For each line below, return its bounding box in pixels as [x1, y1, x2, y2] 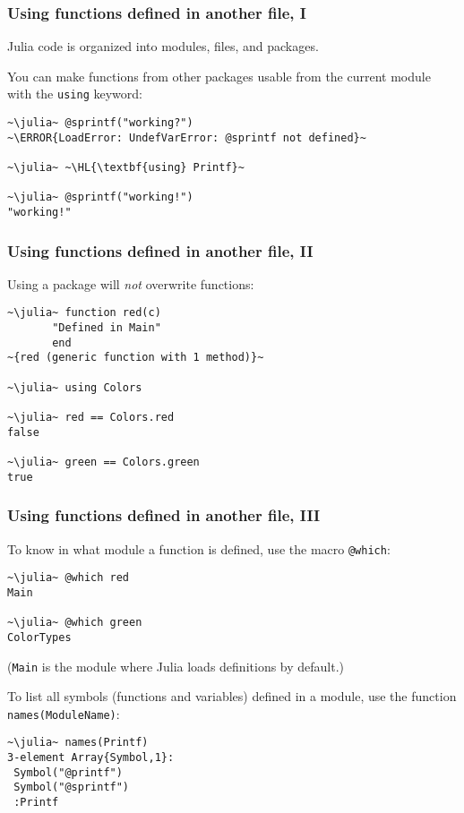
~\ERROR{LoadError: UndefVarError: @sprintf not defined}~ [7, 131, 366, 144]
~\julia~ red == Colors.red [7, 411, 175, 424]
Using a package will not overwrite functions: [7, 274, 254, 293]
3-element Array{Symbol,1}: [7, 751, 175, 765]
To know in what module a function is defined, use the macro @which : [7, 539, 391, 558]
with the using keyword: [7, 84, 142, 103]
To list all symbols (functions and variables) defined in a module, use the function [7, 687, 457, 706]
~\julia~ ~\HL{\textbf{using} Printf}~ [7, 161, 245, 175]
